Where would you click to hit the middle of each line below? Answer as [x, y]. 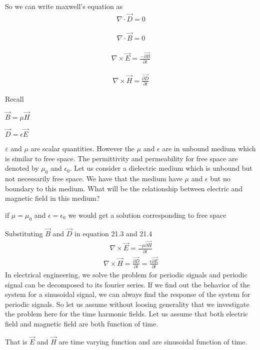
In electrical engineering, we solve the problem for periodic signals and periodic [126, 274]
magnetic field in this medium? [52, 198]
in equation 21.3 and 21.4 [113, 233]
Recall [14, 98]
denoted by [22, 168]
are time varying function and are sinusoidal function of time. [153, 341]
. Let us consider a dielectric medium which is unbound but [161, 168]
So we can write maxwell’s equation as [64, 6]
